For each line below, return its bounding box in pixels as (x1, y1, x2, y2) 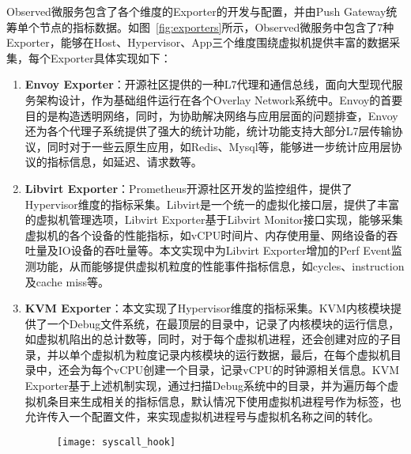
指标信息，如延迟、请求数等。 (47, 153, 202, 170)
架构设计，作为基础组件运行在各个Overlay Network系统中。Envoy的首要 (36, 91, 403, 108)
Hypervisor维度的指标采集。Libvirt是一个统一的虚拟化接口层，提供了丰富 (25, 195, 400, 212)
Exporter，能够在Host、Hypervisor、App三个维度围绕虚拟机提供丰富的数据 (6, 34, 390, 51)
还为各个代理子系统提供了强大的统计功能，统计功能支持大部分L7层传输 (25, 123, 392, 139)
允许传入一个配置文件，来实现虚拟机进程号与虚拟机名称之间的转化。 (25, 408, 379, 425)
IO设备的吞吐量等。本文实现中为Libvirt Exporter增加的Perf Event (58, 242, 391, 259)
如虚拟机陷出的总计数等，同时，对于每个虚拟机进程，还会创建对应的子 (25, 331, 390, 347)
